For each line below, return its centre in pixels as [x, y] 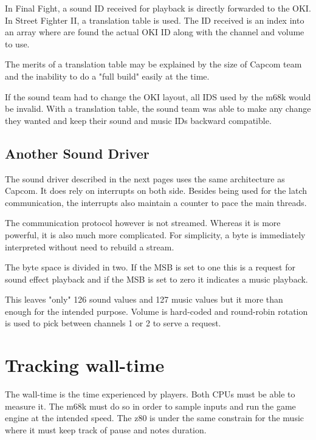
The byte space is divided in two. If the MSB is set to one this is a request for [150, 267]
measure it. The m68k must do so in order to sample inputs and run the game [150, 406]
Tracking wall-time [85, 365]
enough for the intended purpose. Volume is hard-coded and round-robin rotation [156, 311]
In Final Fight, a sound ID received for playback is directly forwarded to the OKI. [158, 8]
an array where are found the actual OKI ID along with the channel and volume [155, 32]
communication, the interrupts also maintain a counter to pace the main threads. [156, 202]
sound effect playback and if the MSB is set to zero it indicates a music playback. [156, 279]
